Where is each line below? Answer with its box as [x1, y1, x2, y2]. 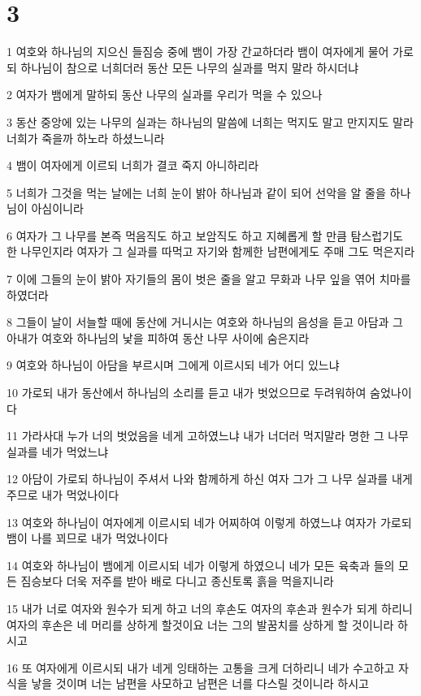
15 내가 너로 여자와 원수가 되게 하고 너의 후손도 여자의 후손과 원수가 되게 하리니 [7, 599, 413, 616]
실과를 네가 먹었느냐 [7, 443, 109, 460]
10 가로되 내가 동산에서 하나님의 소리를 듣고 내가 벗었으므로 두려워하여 [7, 384, 367, 401]
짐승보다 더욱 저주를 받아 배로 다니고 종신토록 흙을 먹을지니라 [20, 573, 334, 590]
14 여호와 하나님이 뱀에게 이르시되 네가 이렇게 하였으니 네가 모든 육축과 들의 [7, 556, 395, 573]
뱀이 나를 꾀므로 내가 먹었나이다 [7, 530, 168, 547]
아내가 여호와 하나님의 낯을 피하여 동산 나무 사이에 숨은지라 [7, 329, 310, 346]
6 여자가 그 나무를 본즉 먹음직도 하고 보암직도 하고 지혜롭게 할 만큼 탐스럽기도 [7, 227, 403, 244]
